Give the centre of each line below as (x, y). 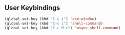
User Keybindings (32, 8)
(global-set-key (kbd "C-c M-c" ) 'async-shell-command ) (62, 28)
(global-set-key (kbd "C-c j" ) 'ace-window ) (51, 19)
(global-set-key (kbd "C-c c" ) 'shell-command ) (54, 23)
